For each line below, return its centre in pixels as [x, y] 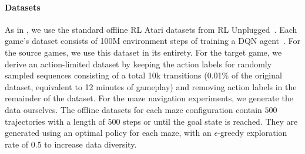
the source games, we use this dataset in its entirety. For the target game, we [143, 52]
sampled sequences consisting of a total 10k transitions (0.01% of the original [143, 75]
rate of [17, 144]
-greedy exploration [252, 133]
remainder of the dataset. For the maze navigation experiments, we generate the [149, 98]
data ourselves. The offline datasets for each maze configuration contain [133, 109]
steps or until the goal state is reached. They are [210, 121]
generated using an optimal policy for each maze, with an [108, 133]
